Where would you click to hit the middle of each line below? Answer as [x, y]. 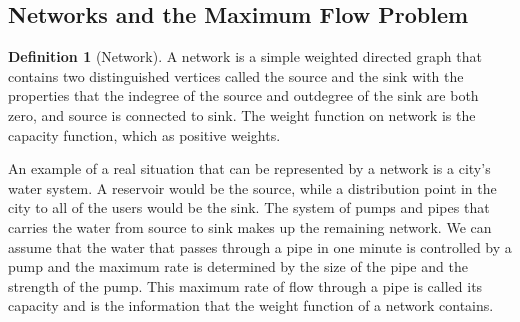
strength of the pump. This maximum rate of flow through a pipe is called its [245, 285]
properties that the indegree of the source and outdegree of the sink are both [243, 95]
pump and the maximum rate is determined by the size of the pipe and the [238, 266]
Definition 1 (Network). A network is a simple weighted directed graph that [245, 56]
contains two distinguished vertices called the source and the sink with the [236, 75]
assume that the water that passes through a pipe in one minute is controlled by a [260, 246]
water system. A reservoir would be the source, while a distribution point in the [252, 187]
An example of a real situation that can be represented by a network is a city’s [249, 168]
